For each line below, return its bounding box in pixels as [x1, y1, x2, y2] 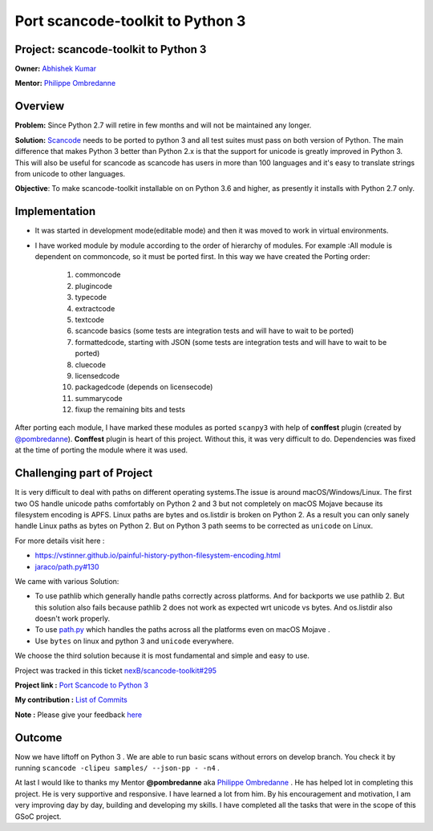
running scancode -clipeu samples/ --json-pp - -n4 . [14, 763, 220, 773]
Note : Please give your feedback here [14, 710, 143, 720]
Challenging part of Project [14, 466, 153, 480]
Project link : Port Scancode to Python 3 [14, 680, 148, 690]
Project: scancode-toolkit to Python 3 [14, 43, 207, 56]
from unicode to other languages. [14, 168, 126, 178]
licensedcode [75, 371, 120, 380]
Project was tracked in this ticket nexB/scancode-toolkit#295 [14, 666, 216, 675]
